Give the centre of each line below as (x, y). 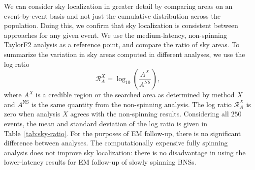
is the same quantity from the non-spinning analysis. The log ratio (131, 104)
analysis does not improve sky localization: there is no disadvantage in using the (125, 152)
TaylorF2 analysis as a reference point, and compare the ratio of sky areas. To (122, 44)
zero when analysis (32, 114)
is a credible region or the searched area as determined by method (135, 95)
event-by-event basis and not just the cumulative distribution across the (112, 15)
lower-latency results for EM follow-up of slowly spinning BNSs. (100, 162)
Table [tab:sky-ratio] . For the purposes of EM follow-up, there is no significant (123, 133)
